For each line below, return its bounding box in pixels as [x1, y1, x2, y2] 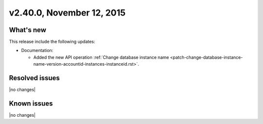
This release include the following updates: [9, 39, 95, 45]
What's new [9, 26, 46, 34]
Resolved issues [9, 74, 60, 82]
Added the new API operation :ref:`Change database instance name [33, 54, 169, 60]
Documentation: [21, 48, 54, 53]
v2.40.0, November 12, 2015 [9, 7, 126, 18]
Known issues [9, 99, 53, 107]
